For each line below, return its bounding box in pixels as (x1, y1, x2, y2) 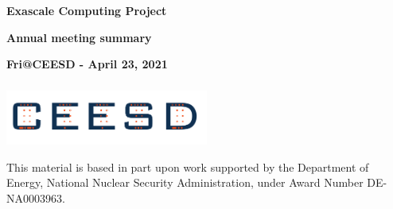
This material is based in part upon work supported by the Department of (6, 158, 369, 175)
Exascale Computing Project (6, 2, 167, 18)
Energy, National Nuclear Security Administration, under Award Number (6, 174, 364, 191)
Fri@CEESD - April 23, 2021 (6, 56, 168, 72)
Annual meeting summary (6, 29, 152, 45)
